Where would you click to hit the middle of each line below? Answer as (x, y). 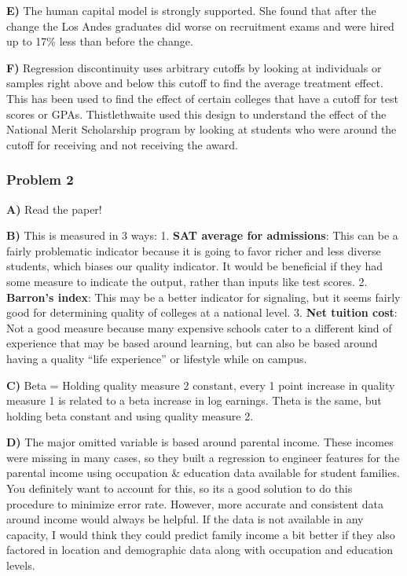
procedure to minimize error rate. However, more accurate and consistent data (195, 503)
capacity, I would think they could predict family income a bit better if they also (201, 534)
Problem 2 (40, 180)
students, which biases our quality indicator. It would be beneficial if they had (195, 266)
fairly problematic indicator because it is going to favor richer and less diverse (194, 250)
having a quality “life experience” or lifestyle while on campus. (157, 358)
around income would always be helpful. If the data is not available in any (185, 519)
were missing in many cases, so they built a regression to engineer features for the (203, 457)
